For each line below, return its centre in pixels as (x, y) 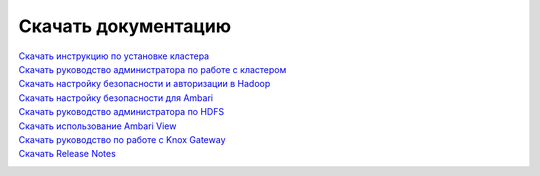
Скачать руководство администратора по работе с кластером (152, 69)
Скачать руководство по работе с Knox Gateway (122, 139)
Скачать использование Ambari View (97, 126)
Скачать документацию (125, 26)
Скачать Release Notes (67, 154)
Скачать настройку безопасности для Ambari (116, 97)
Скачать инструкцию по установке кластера (114, 56)
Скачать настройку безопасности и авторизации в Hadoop (144, 84)
